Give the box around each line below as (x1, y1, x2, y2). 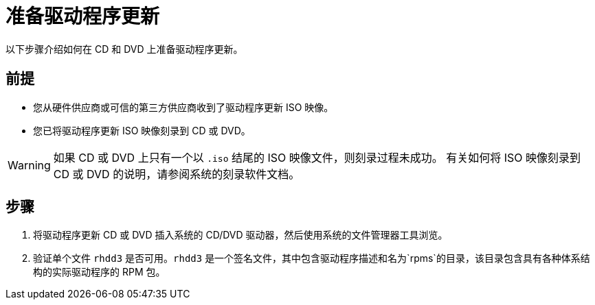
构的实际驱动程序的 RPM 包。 (33, 266, 166, 278)
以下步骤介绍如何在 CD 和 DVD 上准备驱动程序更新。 (5, 42, 243, 55)
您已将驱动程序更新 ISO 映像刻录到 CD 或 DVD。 (33, 124, 251, 136)
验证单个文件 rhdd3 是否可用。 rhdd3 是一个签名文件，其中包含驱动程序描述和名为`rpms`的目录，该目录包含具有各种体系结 (33, 252, 590, 265)
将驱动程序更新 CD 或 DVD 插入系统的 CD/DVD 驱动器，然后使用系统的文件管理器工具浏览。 (33, 229, 448, 241)
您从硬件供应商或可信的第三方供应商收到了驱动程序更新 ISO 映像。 (33, 101, 334, 113)
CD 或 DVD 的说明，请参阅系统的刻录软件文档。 (53, 167, 300, 181)
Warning (8, 158, 51, 172)
